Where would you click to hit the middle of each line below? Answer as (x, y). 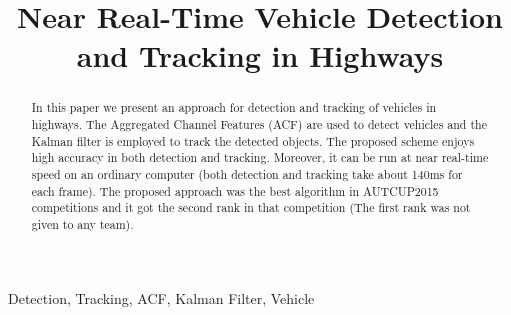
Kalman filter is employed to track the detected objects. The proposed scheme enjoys (253, 140)
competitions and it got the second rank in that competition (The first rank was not (251, 207)
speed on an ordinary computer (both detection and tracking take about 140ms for (247, 173)
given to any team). (82, 223)
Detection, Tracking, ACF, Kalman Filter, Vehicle (161, 297)
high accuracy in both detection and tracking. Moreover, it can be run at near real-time (260, 157)
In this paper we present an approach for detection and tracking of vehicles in (234, 107)
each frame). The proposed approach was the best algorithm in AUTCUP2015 (235, 190)
